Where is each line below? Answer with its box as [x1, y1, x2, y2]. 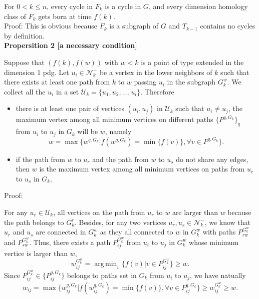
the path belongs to [4, 216, 64, 227]
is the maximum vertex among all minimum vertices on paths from [39, 163, 245, 174]
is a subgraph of [109, 20, 159, 31]
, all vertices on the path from [53, 206, 145, 217]
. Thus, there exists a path [29, 236, 111, 247]
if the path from [16, 153, 65, 164]
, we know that [204, 216, 251, 227]
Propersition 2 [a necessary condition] [4, 40, 137, 50]
